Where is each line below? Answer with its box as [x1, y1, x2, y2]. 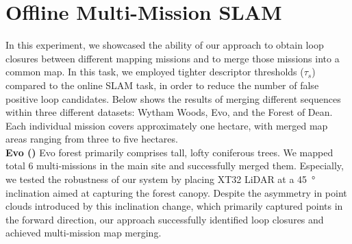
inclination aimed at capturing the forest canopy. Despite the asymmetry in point [5, 185, 347, 199]
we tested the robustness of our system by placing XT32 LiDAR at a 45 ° [5, 172, 316, 186]
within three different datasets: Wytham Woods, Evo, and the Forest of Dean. [5, 105, 333, 119]
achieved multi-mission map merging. [5, 225, 162, 240]
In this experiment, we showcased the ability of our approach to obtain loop [5, 38, 324, 52]
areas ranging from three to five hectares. [5, 132, 178, 146]
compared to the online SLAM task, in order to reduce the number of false [5, 77, 319, 92]
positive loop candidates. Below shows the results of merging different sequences [5, 91, 341, 106]
